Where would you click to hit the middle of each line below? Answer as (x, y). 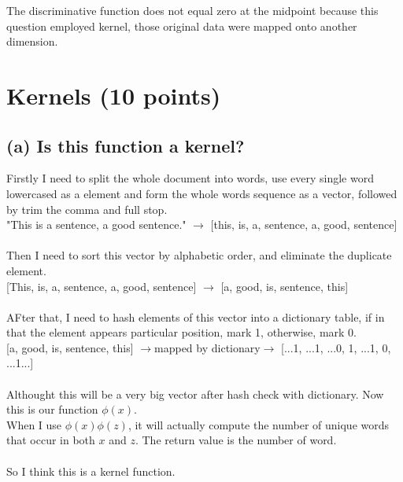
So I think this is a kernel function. (91, 471)
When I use (34, 424)
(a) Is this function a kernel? (126, 145)
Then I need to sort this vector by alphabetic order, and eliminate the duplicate (199, 255)
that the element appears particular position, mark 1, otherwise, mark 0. (181, 332)
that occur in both (51, 440)
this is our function (52, 409)
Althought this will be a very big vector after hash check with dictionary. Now (195, 394)
